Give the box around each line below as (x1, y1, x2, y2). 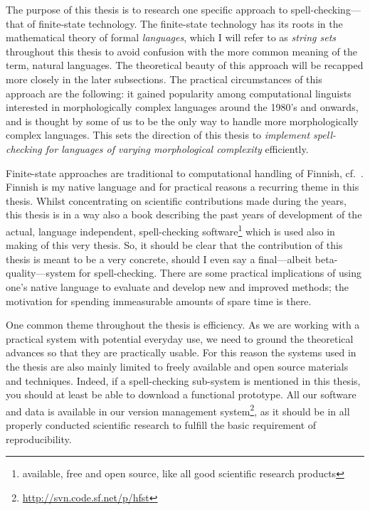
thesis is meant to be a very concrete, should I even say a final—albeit (6, 251, 312, 266)
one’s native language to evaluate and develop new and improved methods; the (6, 279, 349, 294)
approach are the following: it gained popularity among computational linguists (6, 85, 351, 100)
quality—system (6, 265, 76, 280)
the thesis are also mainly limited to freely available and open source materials (6, 358, 349, 373)
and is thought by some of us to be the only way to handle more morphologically (6, 113, 359, 128)
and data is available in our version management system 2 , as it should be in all (6, 401, 350, 418)
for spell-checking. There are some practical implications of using (78, 265, 361, 280)
